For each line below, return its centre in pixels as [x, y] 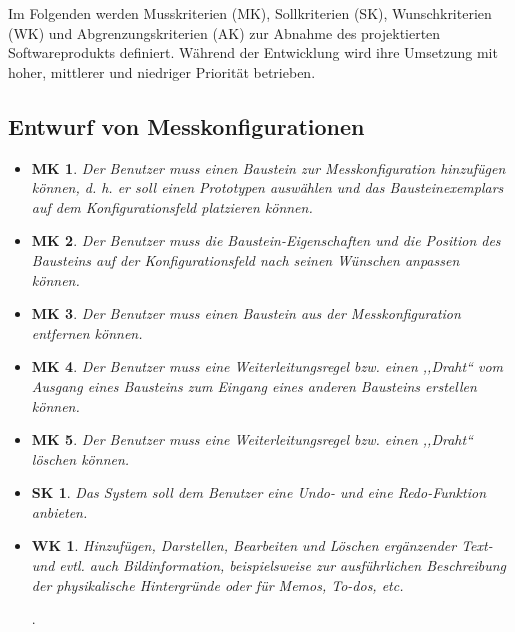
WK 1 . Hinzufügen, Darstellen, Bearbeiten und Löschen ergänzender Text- [262, 545]
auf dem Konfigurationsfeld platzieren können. [172, 206]
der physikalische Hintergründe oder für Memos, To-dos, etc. [217, 584]
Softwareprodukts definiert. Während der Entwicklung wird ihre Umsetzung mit [253, 52]
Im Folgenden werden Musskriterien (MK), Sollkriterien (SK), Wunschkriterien [250, 13]
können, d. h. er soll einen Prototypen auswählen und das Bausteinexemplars [267, 187]
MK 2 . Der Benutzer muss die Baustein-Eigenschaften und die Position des [266, 240]
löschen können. [80, 458]
